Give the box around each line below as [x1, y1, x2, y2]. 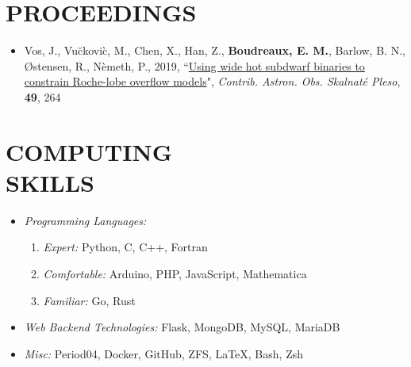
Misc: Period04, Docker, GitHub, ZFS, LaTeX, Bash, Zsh [24, 345, 303, 361]
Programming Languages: [24, 212, 147, 228]
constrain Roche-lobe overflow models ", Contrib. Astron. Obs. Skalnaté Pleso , [24, 73, 401, 90]
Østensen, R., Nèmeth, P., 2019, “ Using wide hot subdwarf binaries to [24, 57, 365, 74]
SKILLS [6, 166, 94, 198]
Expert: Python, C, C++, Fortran [43, 239, 208, 255]
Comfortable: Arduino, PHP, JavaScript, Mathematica [43, 266, 307, 281]
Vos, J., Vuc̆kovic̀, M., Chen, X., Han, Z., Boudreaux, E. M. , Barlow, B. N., [24, 42, 405, 59]
